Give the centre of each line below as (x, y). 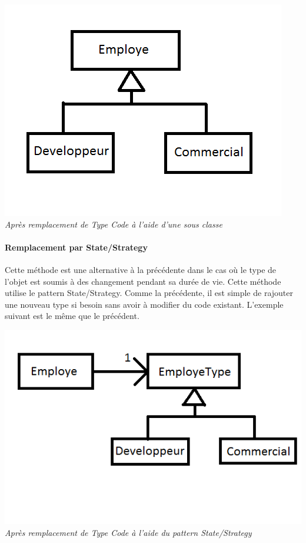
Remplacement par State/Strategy (76, 247)
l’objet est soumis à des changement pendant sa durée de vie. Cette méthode (143, 281)
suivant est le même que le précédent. (72, 316)
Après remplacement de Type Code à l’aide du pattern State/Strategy (128, 532)
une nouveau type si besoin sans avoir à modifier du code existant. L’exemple (144, 304)
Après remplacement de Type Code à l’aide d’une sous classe (114, 224)
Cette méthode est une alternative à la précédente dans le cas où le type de (141, 269)
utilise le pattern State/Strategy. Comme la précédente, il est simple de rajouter (149, 293)
